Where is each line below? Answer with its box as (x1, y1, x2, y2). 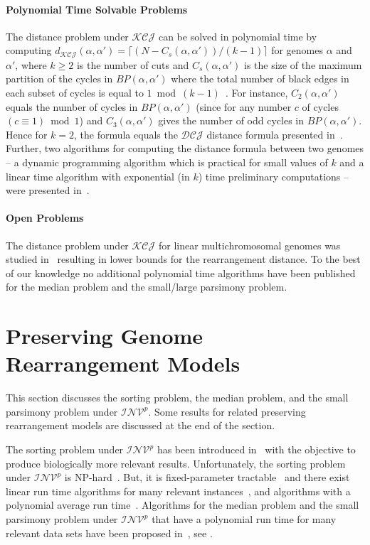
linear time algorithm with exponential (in (6, 168, 190, 183)
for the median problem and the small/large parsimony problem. (6, 279, 287, 294)
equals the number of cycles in (6, 99, 138, 114)
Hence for (6, 126, 48, 141)
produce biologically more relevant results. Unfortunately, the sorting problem (6, 455, 346, 470)
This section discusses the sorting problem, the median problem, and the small (6, 390, 349, 405)
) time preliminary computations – (198, 168, 349, 183)
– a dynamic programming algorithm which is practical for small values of (6, 155, 328, 169)
